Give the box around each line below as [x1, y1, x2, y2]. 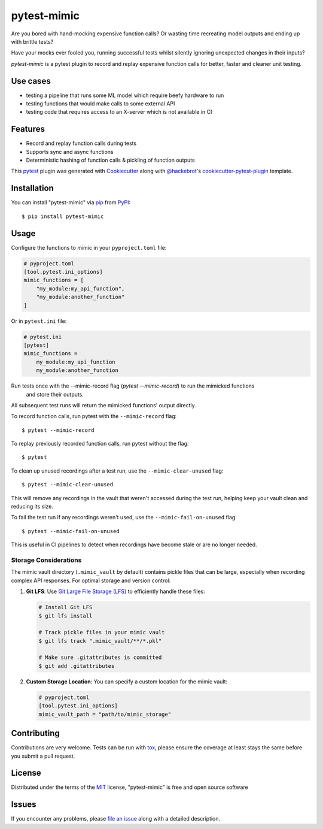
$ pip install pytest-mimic [22, 213, 104, 220]
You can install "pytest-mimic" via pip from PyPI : [11, 199, 131, 206]
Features [11, 124, 45, 134]
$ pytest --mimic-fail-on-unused [22, 528, 120, 534]
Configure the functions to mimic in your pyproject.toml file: [11, 244, 167, 251]
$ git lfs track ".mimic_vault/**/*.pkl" [38, 637, 162, 644]
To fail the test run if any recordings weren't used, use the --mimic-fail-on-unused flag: [11, 514, 237, 521]
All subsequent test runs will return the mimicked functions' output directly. [11, 401, 197, 409]
